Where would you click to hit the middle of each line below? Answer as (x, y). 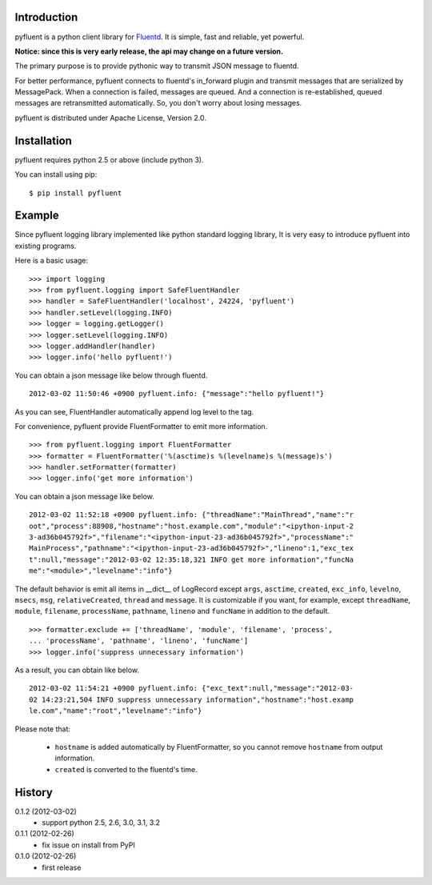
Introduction (46, 17)
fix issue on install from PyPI (88, 845)
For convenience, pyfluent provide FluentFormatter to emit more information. (141, 426)
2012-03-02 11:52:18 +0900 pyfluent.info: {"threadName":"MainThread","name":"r (192, 515)
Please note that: (43, 729)
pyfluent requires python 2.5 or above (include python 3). (109, 159)
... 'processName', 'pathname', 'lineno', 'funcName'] (139, 641)
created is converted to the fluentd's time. (126, 769)
